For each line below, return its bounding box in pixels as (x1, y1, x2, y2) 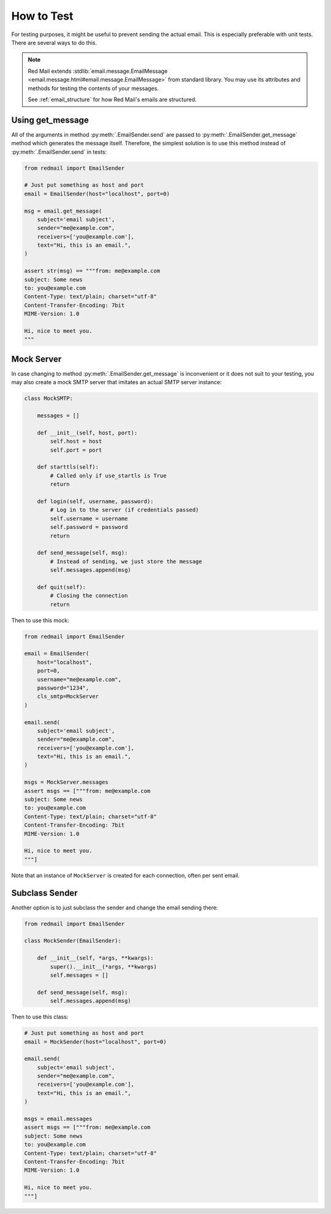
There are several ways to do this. (11, 39, 97, 46)
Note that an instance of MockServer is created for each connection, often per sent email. (11, 871, 240, 879)
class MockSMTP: (24, 395, 74, 402)
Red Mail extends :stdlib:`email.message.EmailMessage (28, 67, 168, 75)
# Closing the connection (50, 592, 128, 599)
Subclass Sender (11, 887, 78, 898)
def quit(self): (37, 583, 86, 591)
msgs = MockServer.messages (24, 779, 108, 786)
